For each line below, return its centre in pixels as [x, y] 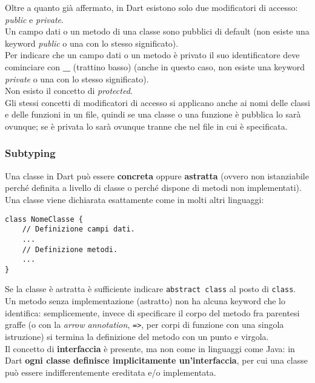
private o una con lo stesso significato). [77, 78]
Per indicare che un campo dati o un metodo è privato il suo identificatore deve [152, 55]
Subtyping [30, 153]
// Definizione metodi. [70, 249]
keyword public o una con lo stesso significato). [92, 43]
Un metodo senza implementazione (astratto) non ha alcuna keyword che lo [145, 301]
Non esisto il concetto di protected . [69, 91]
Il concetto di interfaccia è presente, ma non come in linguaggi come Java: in [150, 348]
